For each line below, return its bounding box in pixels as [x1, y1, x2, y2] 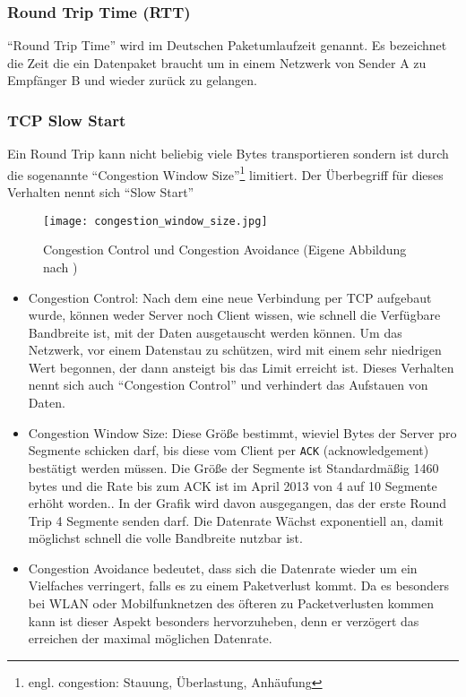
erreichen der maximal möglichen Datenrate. [28, 629, 272, 648]
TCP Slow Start [7, 108, 126, 131]
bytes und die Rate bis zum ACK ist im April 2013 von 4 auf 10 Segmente [28, 476, 437, 495]
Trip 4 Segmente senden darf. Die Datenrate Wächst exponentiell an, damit [28, 511, 444, 529]
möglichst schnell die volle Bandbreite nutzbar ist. [28, 529, 303, 547]
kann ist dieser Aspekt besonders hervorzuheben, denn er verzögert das [28, 611, 419, 630]
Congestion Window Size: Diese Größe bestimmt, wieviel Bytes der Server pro [28, 423, 457, 442]
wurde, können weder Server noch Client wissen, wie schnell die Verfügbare [28, 305, 441, 324]
